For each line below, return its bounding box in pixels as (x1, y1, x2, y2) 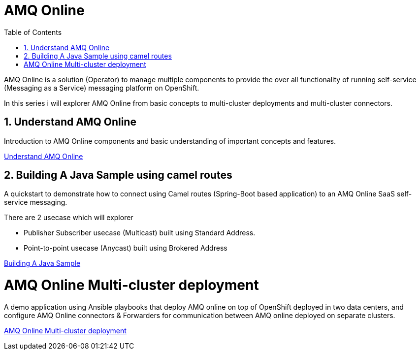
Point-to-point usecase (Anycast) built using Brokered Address (24, 244, 227, 253)
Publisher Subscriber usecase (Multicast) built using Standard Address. (24, 228, 256, 237)
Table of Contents (4, 28, 62, 36)
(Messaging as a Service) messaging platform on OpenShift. (4, 83, 199, 92)
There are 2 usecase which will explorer (4, 213, 133, 222)
